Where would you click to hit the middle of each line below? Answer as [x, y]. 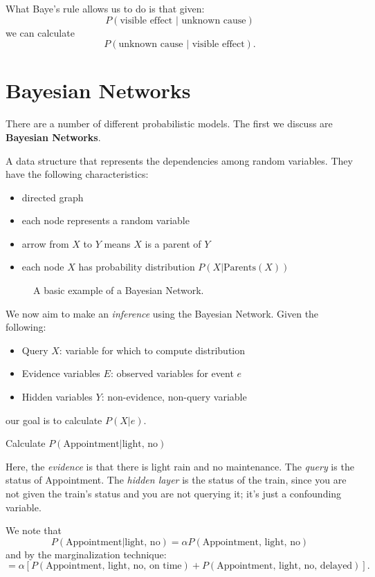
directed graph [53, 197]
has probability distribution [137, 267]
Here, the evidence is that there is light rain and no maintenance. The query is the [180, 466]
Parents [240, 268]
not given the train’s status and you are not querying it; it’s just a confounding [174, 493]
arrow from [45, 243]
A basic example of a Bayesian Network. [119, 290]
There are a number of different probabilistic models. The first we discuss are [169, 123]
